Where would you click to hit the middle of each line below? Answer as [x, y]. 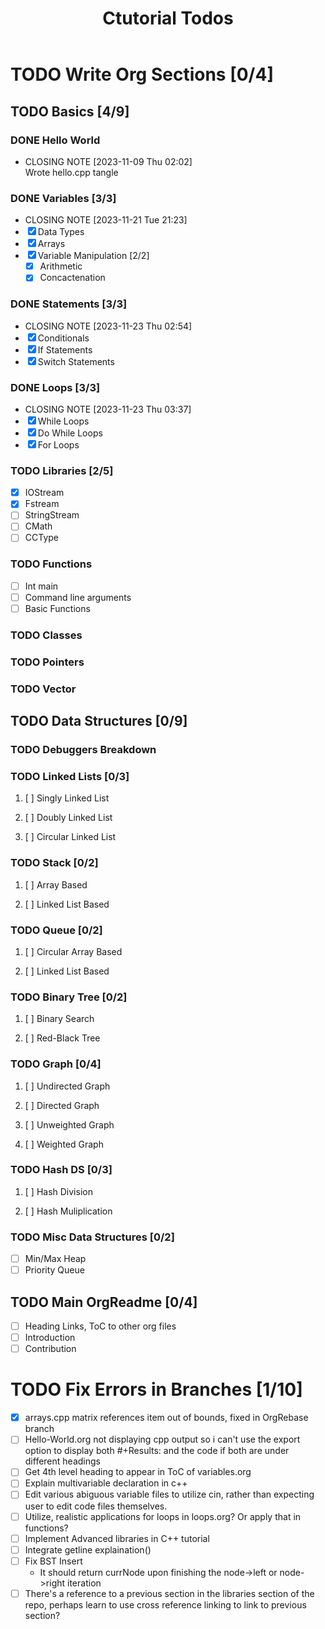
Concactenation [72, 278]
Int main [41, 586]
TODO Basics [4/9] [70, 111]
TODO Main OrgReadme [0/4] [104, 1302]
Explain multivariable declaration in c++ [106, 1483]
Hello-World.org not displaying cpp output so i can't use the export [162, 1439]
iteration [84, 1583]
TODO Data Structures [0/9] [99, 721]
